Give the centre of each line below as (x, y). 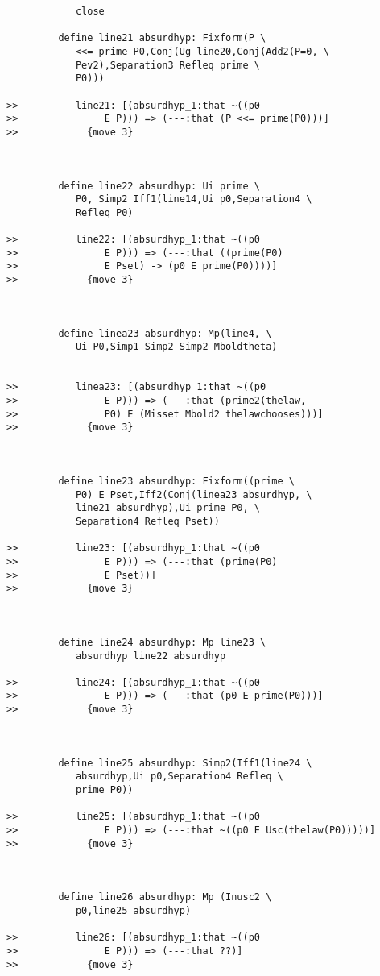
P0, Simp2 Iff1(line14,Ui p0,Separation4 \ (194, 199)
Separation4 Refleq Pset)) (147, 521)
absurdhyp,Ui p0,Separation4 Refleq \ (179, 777)
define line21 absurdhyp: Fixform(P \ (162, 38)
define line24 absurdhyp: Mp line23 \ (162, 642)
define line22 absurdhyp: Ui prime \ (159, 186)
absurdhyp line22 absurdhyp (151, 656)
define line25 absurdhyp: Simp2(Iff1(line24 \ (185, 763)
